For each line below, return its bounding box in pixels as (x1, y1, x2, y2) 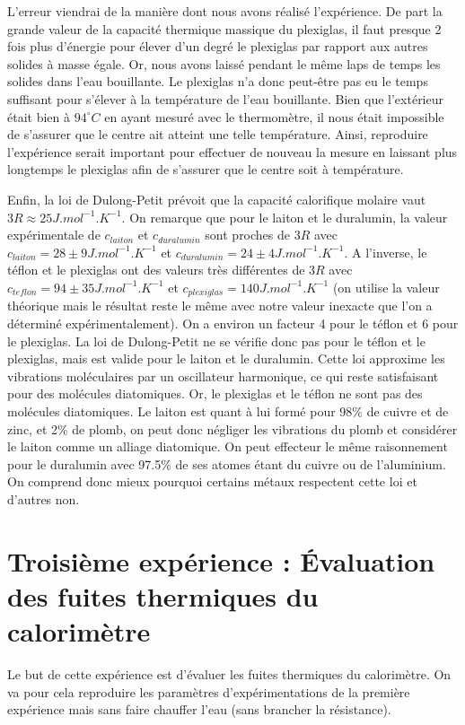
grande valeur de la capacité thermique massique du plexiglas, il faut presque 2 (7, 19, 442, 38)
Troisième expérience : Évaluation (7, 542, 435, 579)
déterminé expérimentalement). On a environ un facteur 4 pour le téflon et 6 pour (7, 313, 459, 332)
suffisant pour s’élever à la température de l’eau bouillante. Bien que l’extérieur (7, 89, 443, 108)
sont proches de (205, 225, 291, 244)
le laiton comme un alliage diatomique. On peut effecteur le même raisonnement (7, 437, 448, 456)
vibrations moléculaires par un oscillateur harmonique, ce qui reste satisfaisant (7, 366, 439, 385)
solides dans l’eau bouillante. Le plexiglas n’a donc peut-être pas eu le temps (7, 72, 428, 91)
